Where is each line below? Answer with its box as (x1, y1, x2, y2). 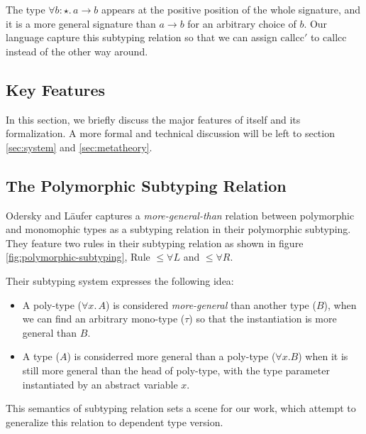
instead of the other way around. (6, 43, 148, 58)
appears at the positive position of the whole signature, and (101, 2, 361, 16)
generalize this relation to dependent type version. (6, 414, 223, 429)
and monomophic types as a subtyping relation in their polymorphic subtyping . (6, 222, 351, 237)
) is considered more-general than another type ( (106, 297, 316, 312)
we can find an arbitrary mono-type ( (22, 311, 185, 326)
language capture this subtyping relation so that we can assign (6, 30, 277, 45)
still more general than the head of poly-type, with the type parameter (22, 362, 330, 377)
